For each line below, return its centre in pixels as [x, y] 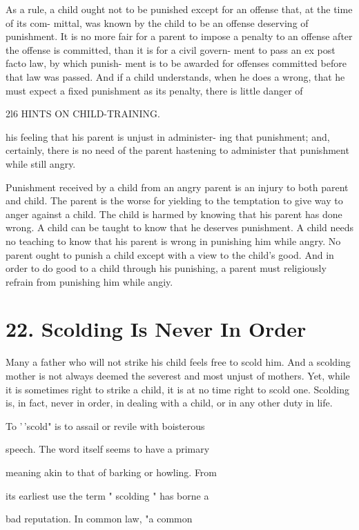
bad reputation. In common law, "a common [99, 519]
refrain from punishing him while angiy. [89, 281]
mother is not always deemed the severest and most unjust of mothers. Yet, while [178, 375]
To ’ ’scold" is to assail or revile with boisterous [105, 425]
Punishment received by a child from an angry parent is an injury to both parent [177, 187]
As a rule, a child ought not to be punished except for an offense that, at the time [179, 9]
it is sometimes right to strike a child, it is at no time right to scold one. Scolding [177, 389]
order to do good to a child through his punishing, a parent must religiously [166, 268]
